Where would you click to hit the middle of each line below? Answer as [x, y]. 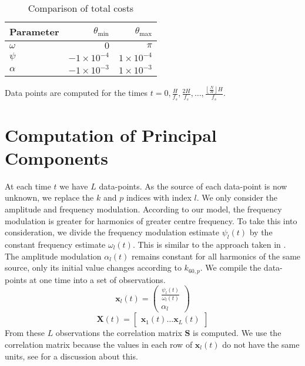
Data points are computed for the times [76, 93]
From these [25, 333]
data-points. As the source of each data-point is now [193, 186]
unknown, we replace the [49, 197]
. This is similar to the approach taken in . [209, 244]
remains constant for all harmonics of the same [216, 256]
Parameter [34, 31]
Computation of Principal [111, 134]
